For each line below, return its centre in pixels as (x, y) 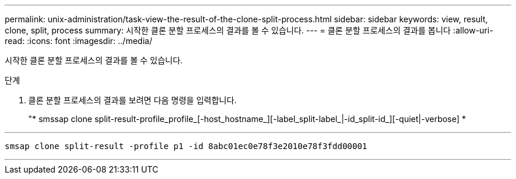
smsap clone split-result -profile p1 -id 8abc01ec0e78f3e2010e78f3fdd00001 (186, 146)
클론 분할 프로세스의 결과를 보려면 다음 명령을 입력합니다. (133, 100)
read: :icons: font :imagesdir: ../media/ (79, 41)
